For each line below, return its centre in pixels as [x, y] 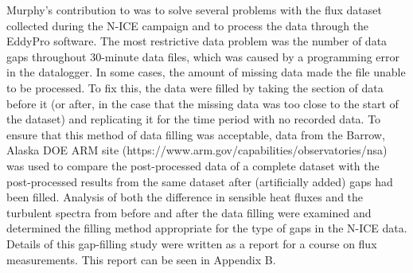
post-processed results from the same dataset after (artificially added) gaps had [200, 181]
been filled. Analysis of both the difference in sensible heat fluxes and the [185, 197]
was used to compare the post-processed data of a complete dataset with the [193, 165]
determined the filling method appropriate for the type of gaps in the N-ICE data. [207, 228]
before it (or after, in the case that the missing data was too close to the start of [203, 103]
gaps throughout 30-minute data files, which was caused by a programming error [203, 56]
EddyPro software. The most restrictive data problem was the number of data [197, 41]
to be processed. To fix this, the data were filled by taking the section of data [195, 87]
